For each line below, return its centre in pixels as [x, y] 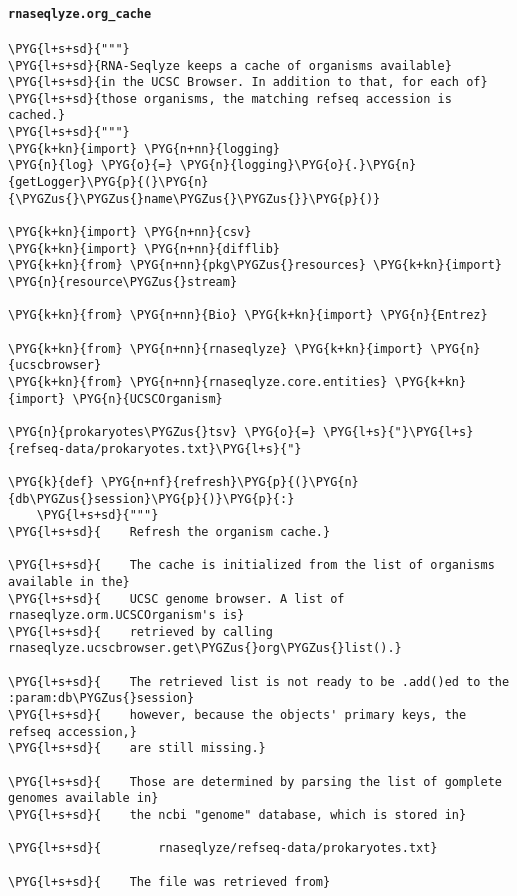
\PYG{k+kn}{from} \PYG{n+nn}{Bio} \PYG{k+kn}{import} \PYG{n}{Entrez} [248, 315]
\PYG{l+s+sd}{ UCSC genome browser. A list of [176, 598]
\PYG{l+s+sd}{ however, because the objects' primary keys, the [237, 715]
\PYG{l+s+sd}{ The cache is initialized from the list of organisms [251, 565]
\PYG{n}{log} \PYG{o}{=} [90, 165]
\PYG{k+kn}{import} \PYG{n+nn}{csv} [130, 232]
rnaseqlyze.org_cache [80, 13]
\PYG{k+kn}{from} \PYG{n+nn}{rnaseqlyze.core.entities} [198, 381]
